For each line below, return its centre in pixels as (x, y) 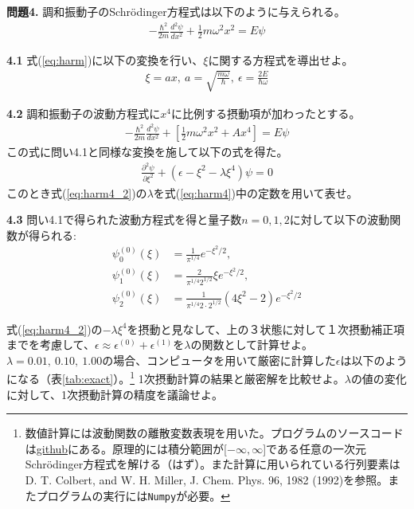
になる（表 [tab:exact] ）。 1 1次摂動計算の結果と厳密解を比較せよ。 (176, 378)
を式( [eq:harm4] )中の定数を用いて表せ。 (256, 192)
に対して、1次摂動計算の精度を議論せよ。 (115, 394)
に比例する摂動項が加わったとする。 (266, 113)
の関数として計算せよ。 (252, 345)
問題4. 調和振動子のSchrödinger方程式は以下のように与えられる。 (176, 11)
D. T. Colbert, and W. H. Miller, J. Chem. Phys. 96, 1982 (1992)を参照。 (207, 480)
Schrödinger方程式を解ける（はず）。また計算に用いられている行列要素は (213, 464)
